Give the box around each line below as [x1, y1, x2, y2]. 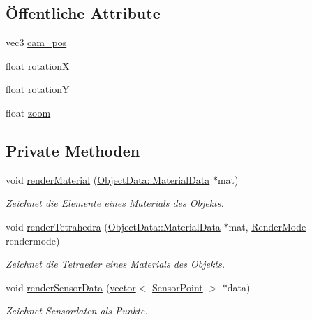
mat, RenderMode [228, 219, 306, 233]
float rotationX [6, 58, 70, 73]
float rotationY [6, 82, 70, 96]
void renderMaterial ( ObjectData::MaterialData [6, 172, 210, 187]
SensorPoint [152, 279, 203, 294]
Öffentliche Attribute [6, 2, 161, 24]
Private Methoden [6, 139, 140, 161]
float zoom [6, 105, 51, 119]
